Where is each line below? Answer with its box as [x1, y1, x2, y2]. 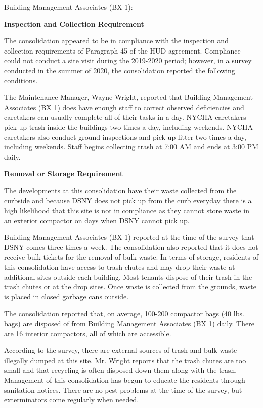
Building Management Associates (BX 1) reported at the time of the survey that [4, 232, 254, 242]
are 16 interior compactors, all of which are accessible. [4, 328, 171, 338]
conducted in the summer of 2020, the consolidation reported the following [4, 65, 235, 75]
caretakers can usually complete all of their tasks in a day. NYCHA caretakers [4, 112, 246, 122]
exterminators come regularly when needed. [4, 394, 139, 405]
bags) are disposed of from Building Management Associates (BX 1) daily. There [4, 318, 254, 329]
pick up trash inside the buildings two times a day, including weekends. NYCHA [4, 121, 253, 132]
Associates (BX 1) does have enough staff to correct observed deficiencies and [4, 101, 244, 112]
